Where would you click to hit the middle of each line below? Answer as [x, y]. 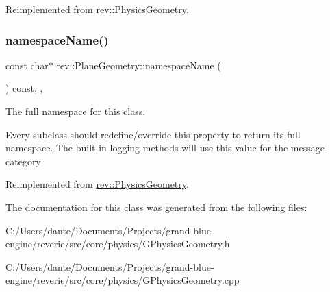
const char [27, 65]
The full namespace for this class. [76, 111]
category [23, 161]
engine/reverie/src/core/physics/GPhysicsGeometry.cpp [123, 280]
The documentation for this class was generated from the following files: [156, 207]
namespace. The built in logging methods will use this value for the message [165, 148]
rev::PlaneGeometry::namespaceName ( [139, 65]
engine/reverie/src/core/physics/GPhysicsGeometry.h [118, 244]
